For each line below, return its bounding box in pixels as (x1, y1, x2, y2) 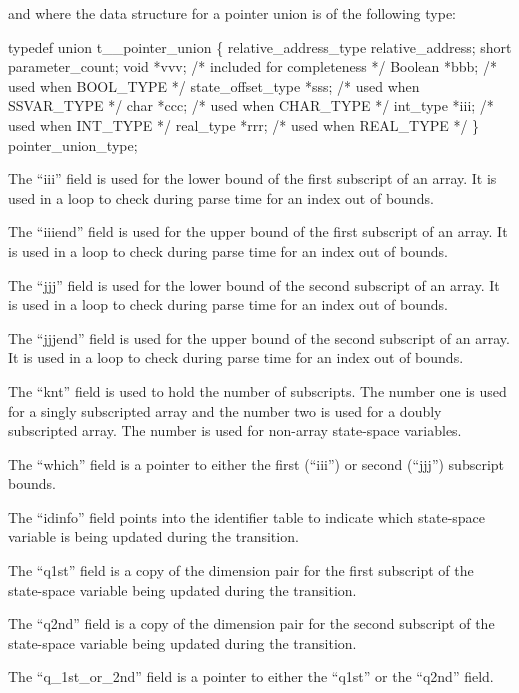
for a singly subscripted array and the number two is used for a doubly (8, 400, 442, 421)
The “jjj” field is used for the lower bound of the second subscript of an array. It (8, 274, 500, 295)
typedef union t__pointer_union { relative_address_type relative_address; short (8, 36, 512, 57)
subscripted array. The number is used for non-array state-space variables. (8, 420, 462, 441)
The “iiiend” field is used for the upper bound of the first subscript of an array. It (8, 221, 508, 242)
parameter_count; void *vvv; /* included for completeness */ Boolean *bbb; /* (8, 56, 497, 77)
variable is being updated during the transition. (8, 526, 299, 547)
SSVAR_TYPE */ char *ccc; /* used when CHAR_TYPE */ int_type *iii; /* (8, 95, 494, 116)
